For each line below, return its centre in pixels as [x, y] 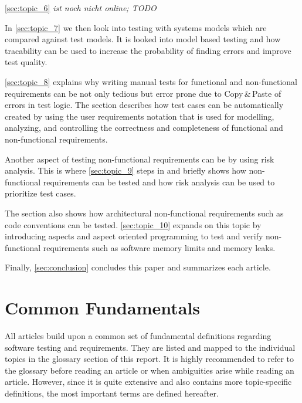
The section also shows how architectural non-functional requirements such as [144, 213]
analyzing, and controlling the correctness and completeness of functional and [144, 128]
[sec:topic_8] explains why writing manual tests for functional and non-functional [151, 81]
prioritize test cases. [40, 193]
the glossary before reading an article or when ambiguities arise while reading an [150, 370]
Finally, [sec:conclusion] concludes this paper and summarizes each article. [138, 267]
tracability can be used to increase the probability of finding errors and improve [148, 50]
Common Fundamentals [103, 308]
